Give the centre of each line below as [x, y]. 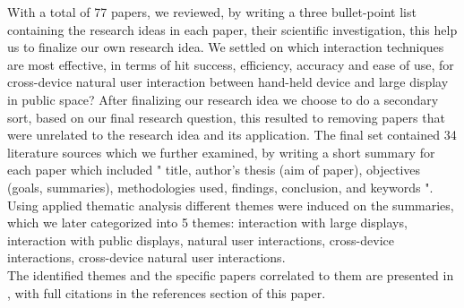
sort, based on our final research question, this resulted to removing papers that [226, 117]
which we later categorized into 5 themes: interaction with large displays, [207, 222]
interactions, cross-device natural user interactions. [146, 257]
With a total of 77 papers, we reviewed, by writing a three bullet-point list [212, 12]
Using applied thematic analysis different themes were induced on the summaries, [231, 205]
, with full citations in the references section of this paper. [167, 292]
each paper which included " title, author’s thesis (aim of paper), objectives [214, 170]
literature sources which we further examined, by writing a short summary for [221, 152]
